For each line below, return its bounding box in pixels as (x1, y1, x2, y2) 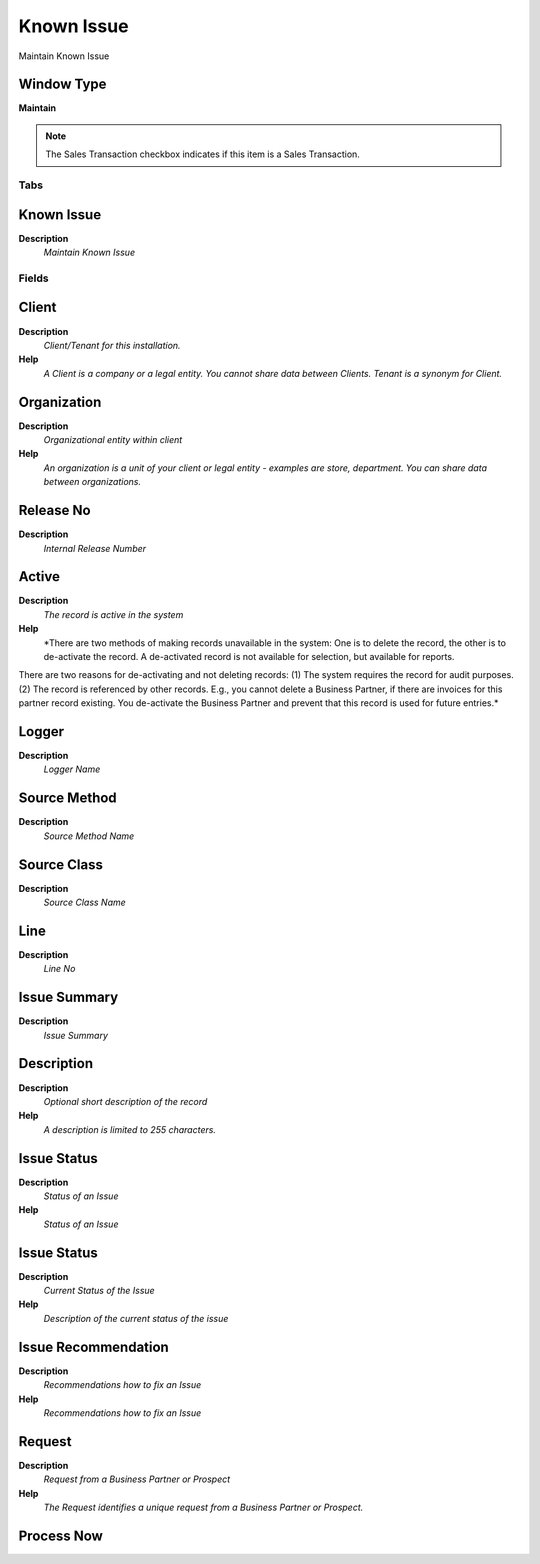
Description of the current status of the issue (43, 1312, 229, 1324)
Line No (43, 963, 76, 975)
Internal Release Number (43, 542, 147, 554)
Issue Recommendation (18, 1338, 169, 1355)
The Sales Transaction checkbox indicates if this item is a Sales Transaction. (45, 148, 360, 160)
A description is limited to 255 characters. (43, 1123, 217, 1135)
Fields (18, 271, 49, 285)
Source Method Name (43, 830, 135, 842)
